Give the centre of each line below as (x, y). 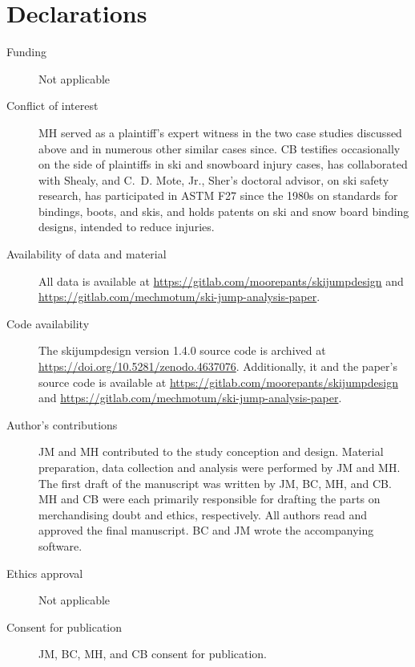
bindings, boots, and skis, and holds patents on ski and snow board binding (224, 211)
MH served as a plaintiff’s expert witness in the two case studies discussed (220, 132)
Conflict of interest (52, 106)
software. (60, 545)
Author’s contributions (62, 424)
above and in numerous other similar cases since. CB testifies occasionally (220, 148)
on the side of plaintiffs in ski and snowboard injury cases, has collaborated (223, 164)
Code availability (48, 323)
